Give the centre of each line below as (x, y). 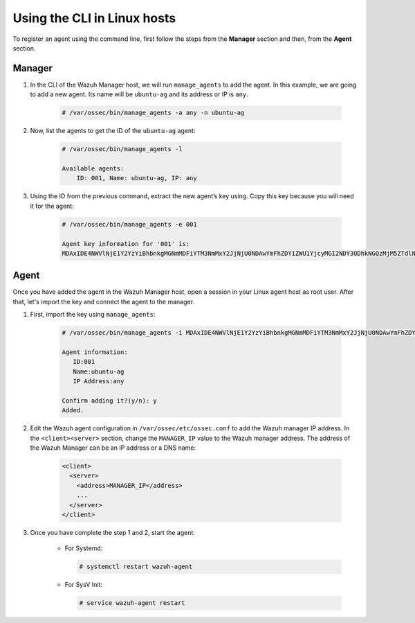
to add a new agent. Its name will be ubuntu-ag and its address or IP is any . (139, 94)
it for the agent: (52, 206)
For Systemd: (84, 548)
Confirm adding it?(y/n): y (109, 401)
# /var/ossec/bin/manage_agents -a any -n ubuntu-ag (153, 113)
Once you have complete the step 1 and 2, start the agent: (112, 532)
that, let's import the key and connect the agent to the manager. (104, 301)
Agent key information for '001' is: (126, 244)
